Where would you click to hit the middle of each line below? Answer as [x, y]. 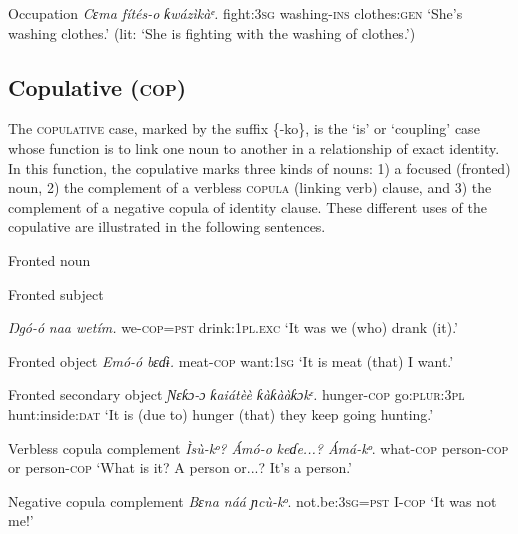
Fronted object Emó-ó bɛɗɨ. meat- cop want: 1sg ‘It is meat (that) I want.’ [231, 360]
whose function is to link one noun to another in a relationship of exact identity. [254, 147]
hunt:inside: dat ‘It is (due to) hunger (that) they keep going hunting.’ [221, 413]
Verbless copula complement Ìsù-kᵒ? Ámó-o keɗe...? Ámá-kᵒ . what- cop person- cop [258, 447]
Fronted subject [56, 293]
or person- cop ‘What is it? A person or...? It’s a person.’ [180, 467]
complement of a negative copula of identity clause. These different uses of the [248, 206]
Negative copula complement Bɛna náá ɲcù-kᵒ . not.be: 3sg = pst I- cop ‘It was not [252, 500]
